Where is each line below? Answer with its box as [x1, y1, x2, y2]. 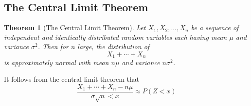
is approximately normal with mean [4, 57, 109, 68]
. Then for [37, 41, 69, 52]
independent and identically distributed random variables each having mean [4, 32, 227, 42]
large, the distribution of [77, 41, 150, 52]
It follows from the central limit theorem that [4, 74, 140, 84]
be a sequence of [191, 22, 239, 33]
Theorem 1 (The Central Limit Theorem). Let [4, 22, 146, 33]
